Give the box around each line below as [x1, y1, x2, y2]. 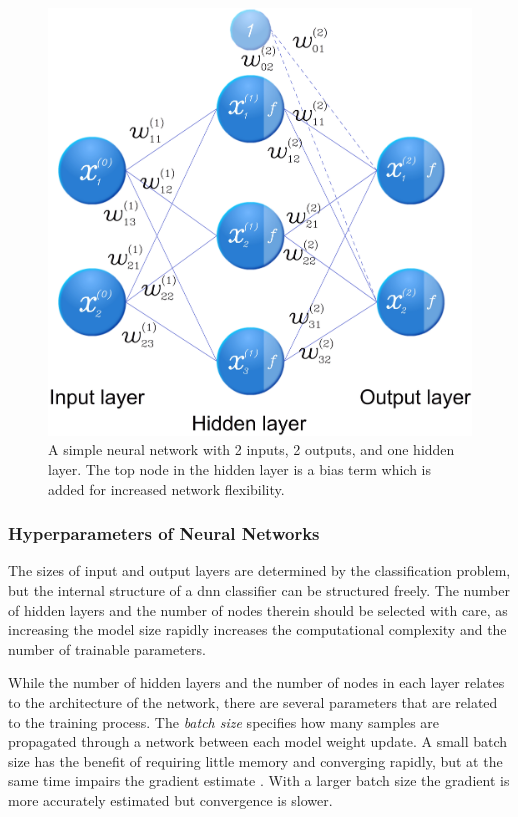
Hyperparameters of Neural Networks [8, 521, 320, 546]
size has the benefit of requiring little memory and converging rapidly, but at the [8, 750, 503, 771]
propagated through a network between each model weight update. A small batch [8, 731, 508, 752]
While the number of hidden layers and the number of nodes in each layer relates [8, 672, 505, 693]
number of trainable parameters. [8, 638, 206, 659]
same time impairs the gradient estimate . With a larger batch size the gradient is [8, 770, 510, 791]
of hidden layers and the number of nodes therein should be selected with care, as [8, 599, 508, 620]
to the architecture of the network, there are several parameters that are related [8, 691, 498, 712]
